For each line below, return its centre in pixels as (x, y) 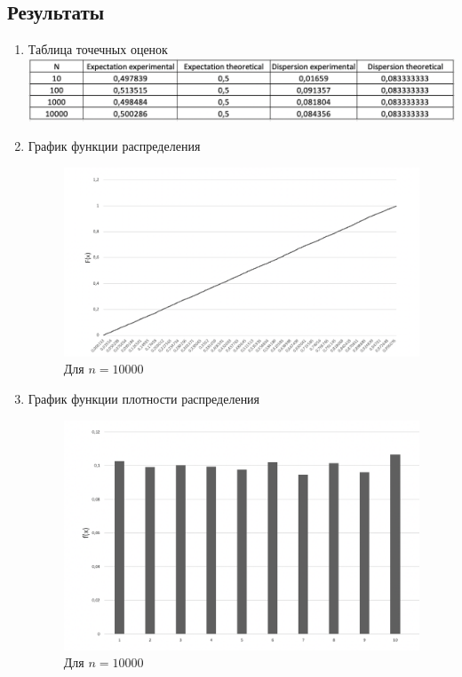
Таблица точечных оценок (98, 49)
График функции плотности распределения (144, 398)
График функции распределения (114, 146)
